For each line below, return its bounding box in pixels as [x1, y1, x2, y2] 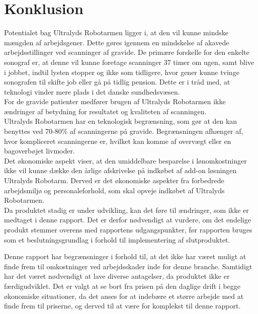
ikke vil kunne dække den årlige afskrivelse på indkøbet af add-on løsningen [4, 165, 237, 176]
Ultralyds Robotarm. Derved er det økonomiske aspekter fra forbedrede [4, 175, 224, 186]
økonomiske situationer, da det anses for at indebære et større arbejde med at [4, 290, 244, 301]
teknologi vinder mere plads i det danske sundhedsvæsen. [4, 86, 180, 97]
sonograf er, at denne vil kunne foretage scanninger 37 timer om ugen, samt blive [4, 56, 254, 67]
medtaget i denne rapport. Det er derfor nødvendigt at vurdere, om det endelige [4, 214, 251, 225]
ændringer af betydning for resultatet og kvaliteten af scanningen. [4, 106, 207, 116]
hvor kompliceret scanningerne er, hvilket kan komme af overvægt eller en [4, 135, 231, 146]
